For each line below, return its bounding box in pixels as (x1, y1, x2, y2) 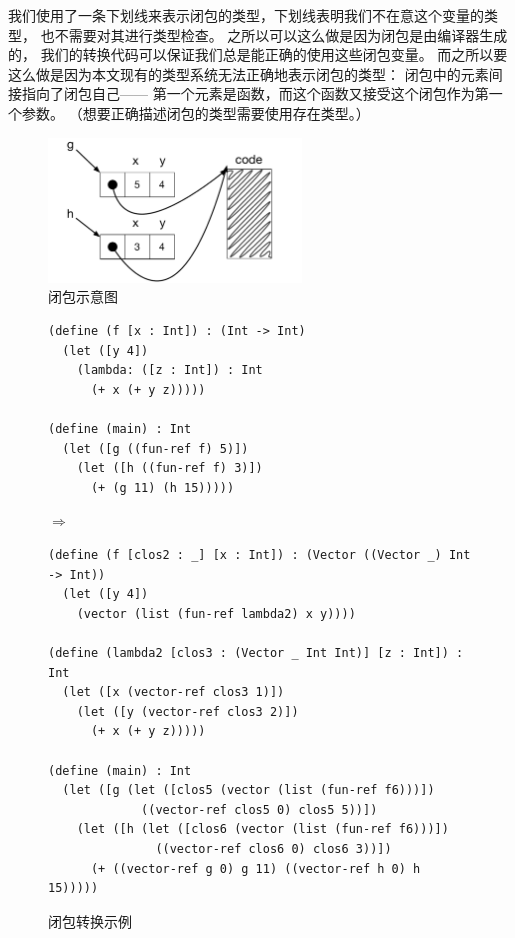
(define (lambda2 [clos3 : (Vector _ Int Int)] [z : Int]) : (48, 645, 464, 660)
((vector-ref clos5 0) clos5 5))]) (141, 802, 378, 817)
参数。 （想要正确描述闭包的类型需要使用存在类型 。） (21, 102, 370, 123)
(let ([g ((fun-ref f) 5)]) (62, 441, 249, 456)
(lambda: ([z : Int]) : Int (76, 363, 263, 378)
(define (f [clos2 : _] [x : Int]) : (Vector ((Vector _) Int (48, 548, 471, 563)
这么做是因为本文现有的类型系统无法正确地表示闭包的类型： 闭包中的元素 (8, 63, 489, 84)
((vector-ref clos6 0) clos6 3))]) (155, 841, 392, 856)
